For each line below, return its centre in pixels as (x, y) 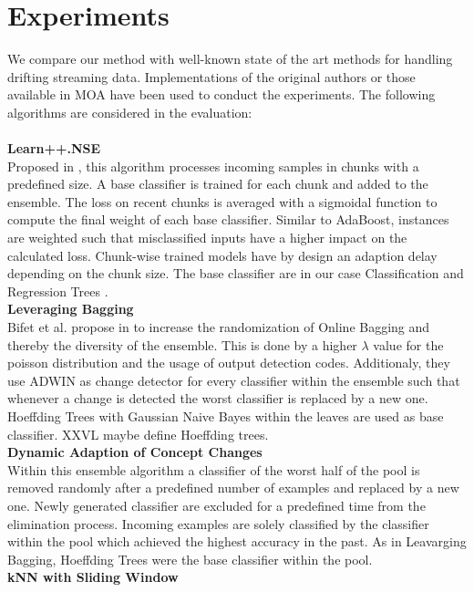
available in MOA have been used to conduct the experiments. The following (222, 94)
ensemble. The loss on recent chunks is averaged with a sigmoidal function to (222, 201)
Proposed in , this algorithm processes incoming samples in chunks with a (213, 166)
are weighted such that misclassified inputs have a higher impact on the (207, 238)
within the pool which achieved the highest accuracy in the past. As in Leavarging (237, 541)
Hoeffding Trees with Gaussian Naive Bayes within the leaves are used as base (226, 416)
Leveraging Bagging (71, 309)
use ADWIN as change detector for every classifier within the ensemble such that (234, 380)
